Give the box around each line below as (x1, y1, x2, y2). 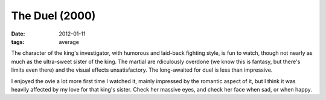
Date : (11, 30, 25, 37)
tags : (11, 38, 25, 45)
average (59, 38, 80, 45)
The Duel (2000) (11, 9, 96, 22)
